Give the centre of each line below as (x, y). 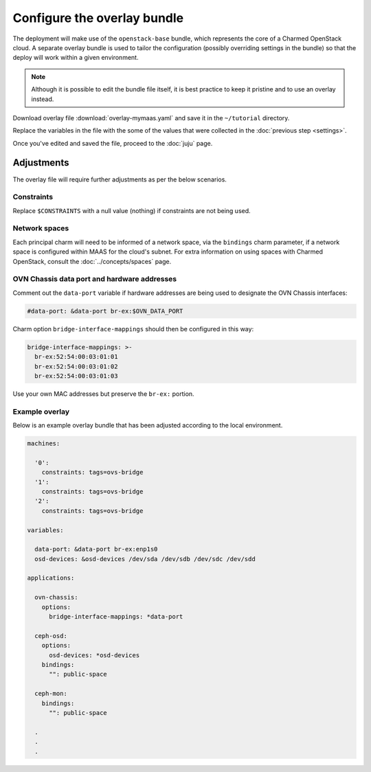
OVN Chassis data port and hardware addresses (95, 279)
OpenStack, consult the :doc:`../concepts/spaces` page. (92, 261)
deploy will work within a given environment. (76, 58)
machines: (44, 444)
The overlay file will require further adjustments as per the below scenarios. (120, 179)
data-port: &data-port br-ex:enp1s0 (96, 549)
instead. (43, 99)
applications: (51, 578)
